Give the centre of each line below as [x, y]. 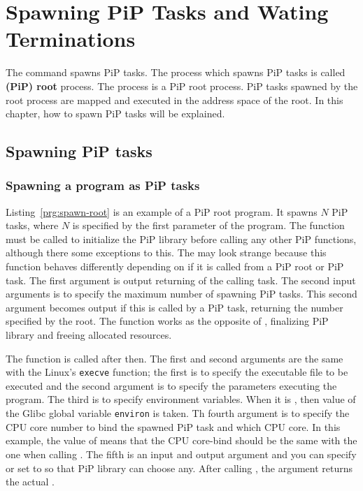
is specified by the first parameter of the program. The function [208, 225]
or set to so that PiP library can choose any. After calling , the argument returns [179, 468]
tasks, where [32, 225]
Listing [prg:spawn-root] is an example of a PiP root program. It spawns [162, 211]
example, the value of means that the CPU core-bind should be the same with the [181, 440]
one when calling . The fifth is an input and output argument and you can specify [181, 454]
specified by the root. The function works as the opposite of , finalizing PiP [167, 321]
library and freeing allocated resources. [89, 335]
